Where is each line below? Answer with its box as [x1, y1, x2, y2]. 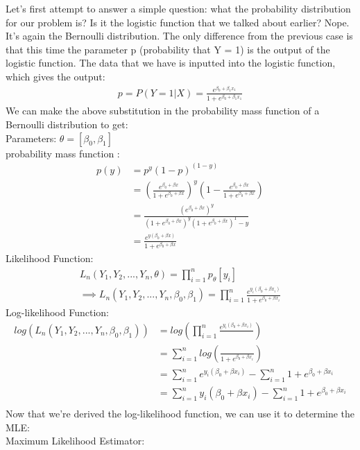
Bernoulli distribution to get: [6, 117, 128, 131]
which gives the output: [6, 69, 105, 83]
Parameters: [6, 130, 57, 145]
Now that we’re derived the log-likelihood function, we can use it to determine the [6, 406, 355, 421]
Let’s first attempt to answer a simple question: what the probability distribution [6, 1, 351, 15]
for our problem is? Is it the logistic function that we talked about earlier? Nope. [6, 15, 350, 29]
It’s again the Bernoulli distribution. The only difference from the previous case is [6, 28, 353, 43]
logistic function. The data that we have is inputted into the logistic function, [6, 55, 336, 70]
